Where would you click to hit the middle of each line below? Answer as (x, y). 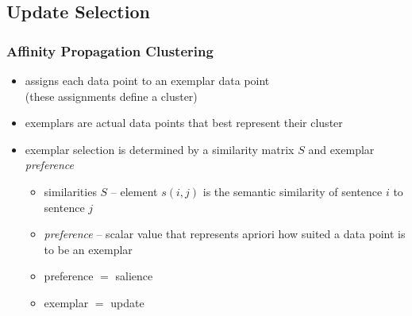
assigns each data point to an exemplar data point (147, 80)
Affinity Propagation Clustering (110, 50)
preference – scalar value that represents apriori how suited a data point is (225, 234)
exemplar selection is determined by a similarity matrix (160, 149)
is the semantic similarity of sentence (293, 191)
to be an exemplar (88, 249)
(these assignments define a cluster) (111, 96)
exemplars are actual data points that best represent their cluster (184, 123)
